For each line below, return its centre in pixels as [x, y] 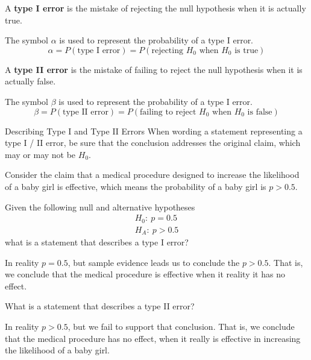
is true [247, 50]
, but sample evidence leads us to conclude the [154, 262]
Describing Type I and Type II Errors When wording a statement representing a [154, 131]
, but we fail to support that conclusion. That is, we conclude [181, 327]
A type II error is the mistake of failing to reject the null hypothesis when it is [154, 69]
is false [260, 112]
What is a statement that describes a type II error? [100, 306]
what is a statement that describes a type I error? [97, 242]
